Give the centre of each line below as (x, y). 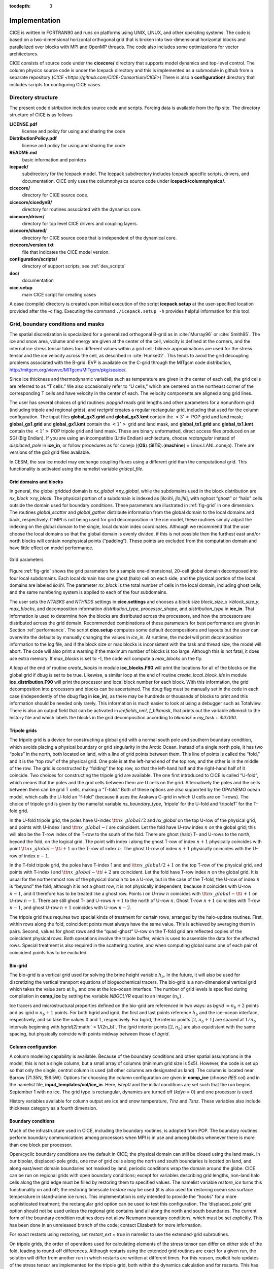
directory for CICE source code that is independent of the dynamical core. (99, 238)
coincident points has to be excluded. (49, 952)
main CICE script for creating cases (59, 294)
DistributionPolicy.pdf (33, 138)
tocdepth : (20, 6)
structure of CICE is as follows (41, 115)
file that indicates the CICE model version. (66, 252)
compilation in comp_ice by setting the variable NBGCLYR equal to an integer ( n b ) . (97, 997)
